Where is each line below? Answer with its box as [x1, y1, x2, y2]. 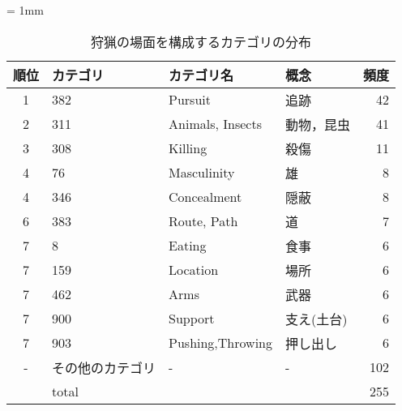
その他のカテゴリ [52, 357, 156, 377]
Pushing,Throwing [169, 333, 272, 353]
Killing [169, 139, 207, 158]
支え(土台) [284, 309, 348, 328]
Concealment [169, 187, 242, 207]
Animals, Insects [169, 114, 262, 134]
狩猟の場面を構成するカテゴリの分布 [91, 32, 312, 51]
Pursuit [169, 90, 211, 109]
